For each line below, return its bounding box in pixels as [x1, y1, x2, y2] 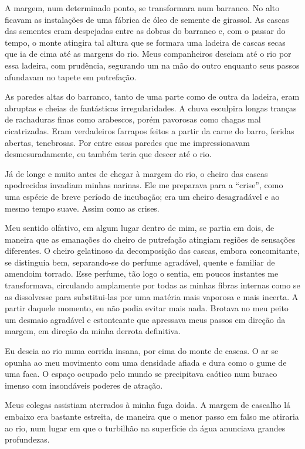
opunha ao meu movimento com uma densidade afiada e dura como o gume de [5, 356, 287, 368]
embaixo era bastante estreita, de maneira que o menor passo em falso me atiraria [5, 410, 299, 422]
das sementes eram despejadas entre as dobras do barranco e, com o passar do [5, 25, 286, 37]
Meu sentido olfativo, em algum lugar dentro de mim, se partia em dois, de [5, 222, 274, 234]
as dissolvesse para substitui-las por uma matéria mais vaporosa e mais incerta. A [5, 290, 299, 302]
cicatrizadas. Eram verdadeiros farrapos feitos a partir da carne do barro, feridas [5, 124, 294, 137]
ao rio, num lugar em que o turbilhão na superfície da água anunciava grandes [5, 421, 286, 434]
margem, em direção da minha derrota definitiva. [5, 325, 181, 337]
